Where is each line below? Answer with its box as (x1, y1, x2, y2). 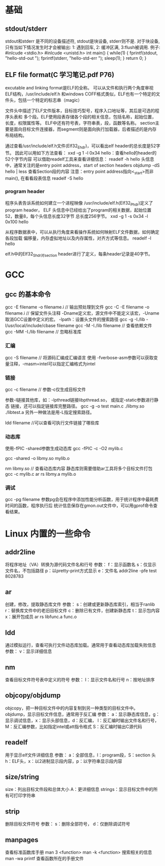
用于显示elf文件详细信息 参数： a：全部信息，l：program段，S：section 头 (5, 752, 156, 758)
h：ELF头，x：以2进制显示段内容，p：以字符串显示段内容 (5, 758, 122, 764)
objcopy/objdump (5, 691, 61, 700)
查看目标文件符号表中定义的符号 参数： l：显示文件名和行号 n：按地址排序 (5, 676, 155, 682)
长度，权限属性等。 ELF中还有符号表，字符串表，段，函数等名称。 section (5, 120, 155, 126)
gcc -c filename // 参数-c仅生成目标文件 (5, 386, 86, 392)
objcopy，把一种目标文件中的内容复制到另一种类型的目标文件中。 (5, 705, 138, 711)
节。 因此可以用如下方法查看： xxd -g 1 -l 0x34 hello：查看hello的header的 (5, 150, 157, 156)
